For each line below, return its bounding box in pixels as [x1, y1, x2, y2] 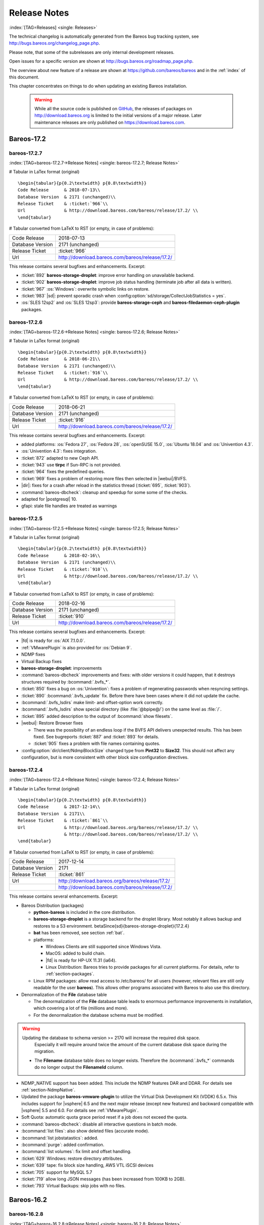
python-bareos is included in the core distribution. [33, 909, 136, 915]
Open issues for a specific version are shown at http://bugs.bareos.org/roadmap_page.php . [9, 58, 194, 64]
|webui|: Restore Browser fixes [21, 720, 83, 726]
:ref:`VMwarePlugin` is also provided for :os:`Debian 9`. [21, 644, 132, 650]
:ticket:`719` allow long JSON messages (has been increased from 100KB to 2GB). [21, 1176, 186, 1182]
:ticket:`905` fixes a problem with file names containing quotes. [33, 740, 161, 747]
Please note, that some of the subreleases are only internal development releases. [9, 49, 175, 55]
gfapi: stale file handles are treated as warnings [21, 503, 117, 509]
